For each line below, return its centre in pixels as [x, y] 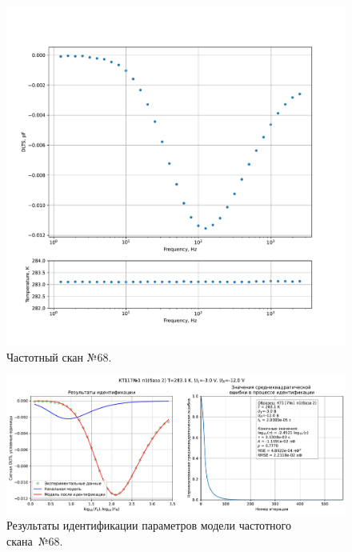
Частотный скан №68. [59, 356]
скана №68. [35, 540]
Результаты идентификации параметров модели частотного [149, 525]
